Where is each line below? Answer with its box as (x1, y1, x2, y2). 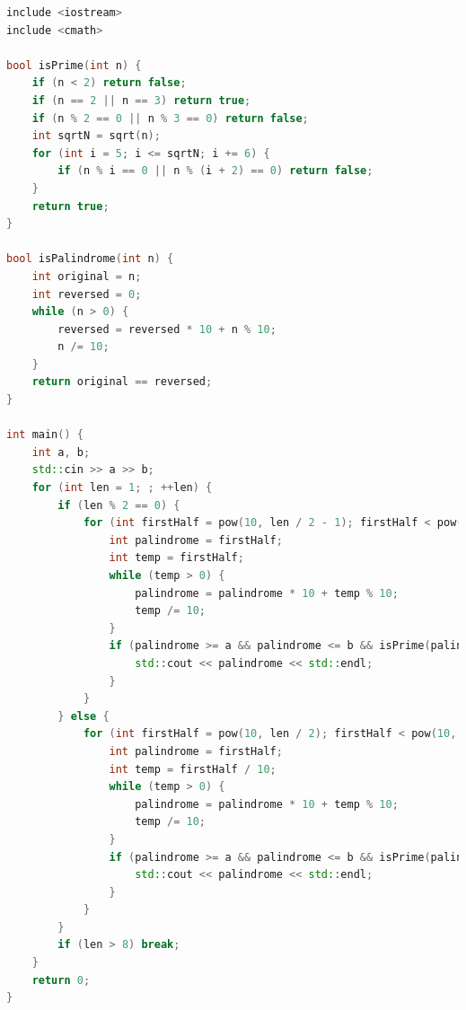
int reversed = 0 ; (31, 287, 142, 301)
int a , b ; (31, 445, 91, 459)
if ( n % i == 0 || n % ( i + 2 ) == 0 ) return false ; (57, 164, 374, 178)
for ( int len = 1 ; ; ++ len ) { (31, 481, 213, 495)
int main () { (6, 428, 84, 442)
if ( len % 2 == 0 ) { (57, 498, 180, 512)
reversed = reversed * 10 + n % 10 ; (57, 322, 277, 336)
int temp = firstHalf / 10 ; (109, 762, 277, 776)
